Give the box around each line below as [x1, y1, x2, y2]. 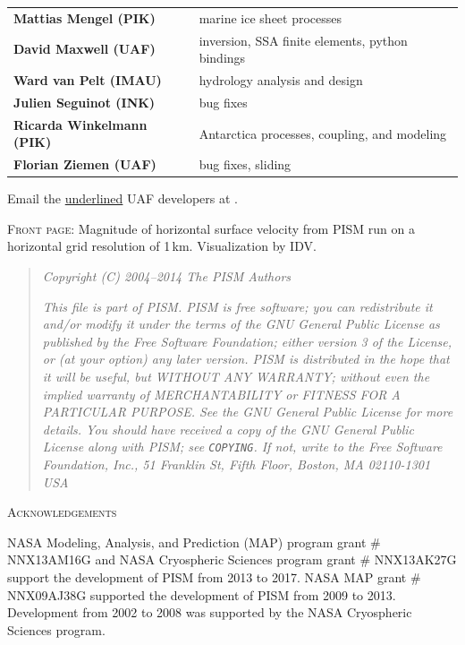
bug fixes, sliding [199, 155, 292, 174]
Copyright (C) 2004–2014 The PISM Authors [42, 267, 292, 286]
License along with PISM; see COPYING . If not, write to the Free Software [42, 437, 443, 456]
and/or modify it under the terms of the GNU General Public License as [42, 314, 440, 333]
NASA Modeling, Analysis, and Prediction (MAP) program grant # [7, 532, 381, 551]
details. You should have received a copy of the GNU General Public [42, 419, 415, 438]
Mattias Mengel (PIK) [13, 8, 156, 27]
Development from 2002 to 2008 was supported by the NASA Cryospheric [7, 603, 412, 622]
